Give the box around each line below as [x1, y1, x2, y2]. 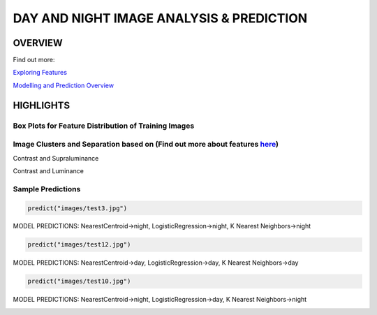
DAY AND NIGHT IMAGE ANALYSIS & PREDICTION [13, 10, 308, 26]
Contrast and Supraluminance [13, 154, 99, 162]
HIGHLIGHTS [13, 99, 70, 111]
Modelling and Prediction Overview [13, 81, 114, 89]
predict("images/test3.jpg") [27, 204, 128, 212]
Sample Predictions [13, 184, 81, 193]
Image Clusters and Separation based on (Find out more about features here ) [13, 140, 279, 149]
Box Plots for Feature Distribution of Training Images [13, 121, 195, 131]
